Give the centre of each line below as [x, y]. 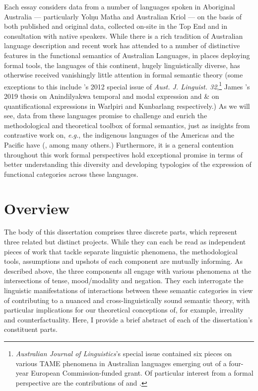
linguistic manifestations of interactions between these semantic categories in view [129, 290]
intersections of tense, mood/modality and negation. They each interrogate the [124, 280]
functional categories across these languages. [71, 174]
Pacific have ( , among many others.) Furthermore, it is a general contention [119, 144]
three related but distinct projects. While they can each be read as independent [125, 242]
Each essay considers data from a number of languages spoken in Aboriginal [120, 6]
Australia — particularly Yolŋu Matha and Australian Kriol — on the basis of [123, 16]
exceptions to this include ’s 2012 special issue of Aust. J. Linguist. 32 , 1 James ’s [127, 85]
